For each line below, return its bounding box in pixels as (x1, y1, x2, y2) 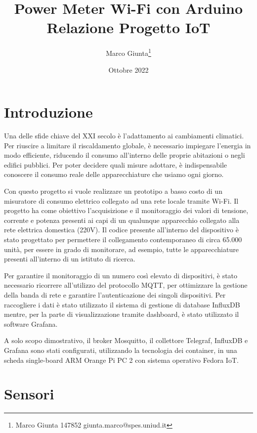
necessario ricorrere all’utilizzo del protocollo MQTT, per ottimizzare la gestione (4, 280, 248, 290)
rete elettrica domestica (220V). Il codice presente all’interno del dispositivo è (4, 224, 239, 235)
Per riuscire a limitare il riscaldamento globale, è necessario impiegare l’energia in (4, 140, 251, 150)
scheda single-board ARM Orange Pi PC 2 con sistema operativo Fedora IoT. (4, 354, 239, 365)
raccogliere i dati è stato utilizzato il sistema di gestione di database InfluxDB (4, 299, 240, 309)
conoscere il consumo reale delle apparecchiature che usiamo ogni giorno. (4, 169, 224, 179)
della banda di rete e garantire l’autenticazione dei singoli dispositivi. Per (4, 290, 226, 300)
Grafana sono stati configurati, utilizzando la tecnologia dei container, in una (4, 345, 237, 355)
